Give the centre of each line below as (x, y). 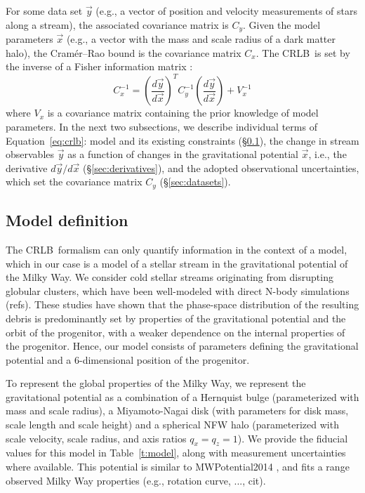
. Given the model (282, 24)
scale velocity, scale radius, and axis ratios (96, 438)
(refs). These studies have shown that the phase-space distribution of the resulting (182, 304)
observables (30, 154)
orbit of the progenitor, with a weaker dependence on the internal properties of (175, 332)
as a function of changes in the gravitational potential (183, 154)
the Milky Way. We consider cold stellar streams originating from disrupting (170, 277)
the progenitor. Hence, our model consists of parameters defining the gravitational (182, 346)
